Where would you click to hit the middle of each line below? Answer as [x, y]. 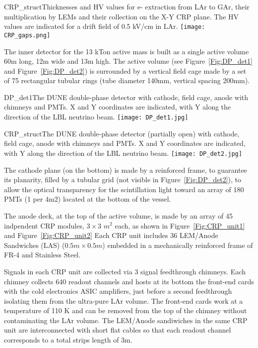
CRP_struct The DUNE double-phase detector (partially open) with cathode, [122, 133]
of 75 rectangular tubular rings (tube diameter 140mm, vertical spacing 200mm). [127, 80]
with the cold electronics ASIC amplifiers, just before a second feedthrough [118, 291]
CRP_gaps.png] [27, 35]
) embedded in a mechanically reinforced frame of [178, 245]
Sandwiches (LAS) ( [34, 245]
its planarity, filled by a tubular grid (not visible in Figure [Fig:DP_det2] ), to [123, 179]
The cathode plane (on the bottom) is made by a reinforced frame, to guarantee [126, 170]
